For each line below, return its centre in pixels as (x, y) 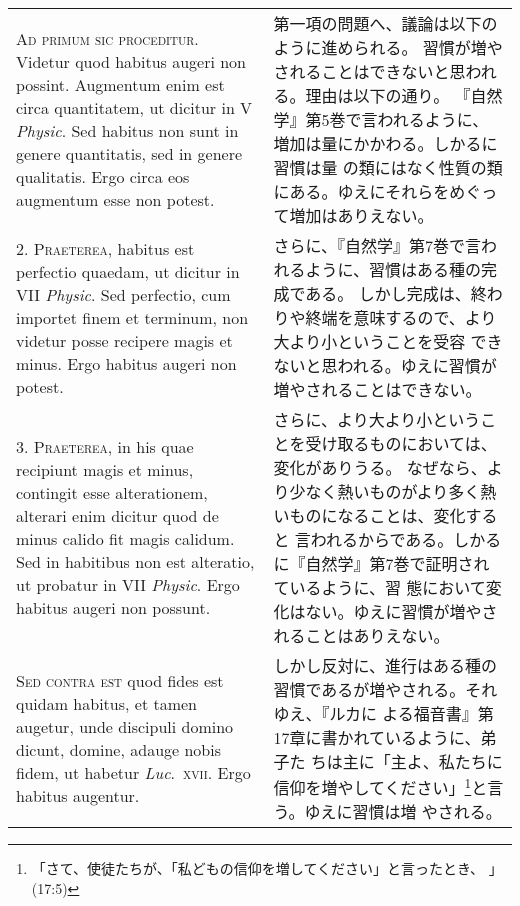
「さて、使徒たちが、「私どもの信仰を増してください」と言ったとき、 (257, 868)
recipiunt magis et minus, (105, 469)
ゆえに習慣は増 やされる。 (403, 812)
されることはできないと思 (369, 71)
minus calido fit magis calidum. (125, 538)
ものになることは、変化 (377, 515)
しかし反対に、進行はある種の (385, 665)
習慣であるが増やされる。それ (385, 689)
